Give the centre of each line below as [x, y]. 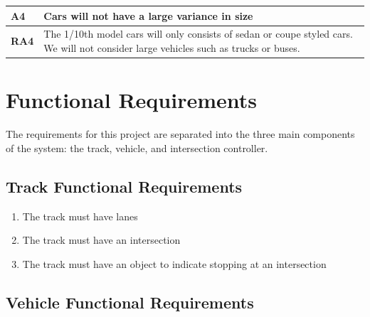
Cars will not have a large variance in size [148, 15]
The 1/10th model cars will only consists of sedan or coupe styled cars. [198, 34]
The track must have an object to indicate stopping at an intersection [174, 263]
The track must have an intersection [101, 240]
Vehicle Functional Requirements [130, 302]
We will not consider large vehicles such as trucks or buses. [172, 47]
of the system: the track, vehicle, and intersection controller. [137, 147]
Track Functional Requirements [124, 186]
